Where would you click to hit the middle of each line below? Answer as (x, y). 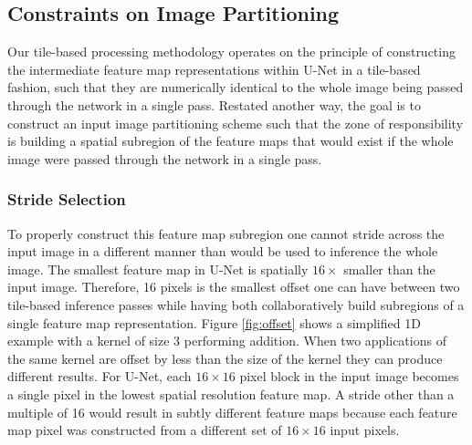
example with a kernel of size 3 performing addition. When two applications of (227, 341)
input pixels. (365, 430)
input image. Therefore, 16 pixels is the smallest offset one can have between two (234, 287)
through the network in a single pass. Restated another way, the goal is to (214, 104)
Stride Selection (67, 199)
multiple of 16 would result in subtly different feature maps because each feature (232, 412)
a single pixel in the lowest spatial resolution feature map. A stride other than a (231, 393)
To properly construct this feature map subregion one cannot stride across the (226, 233)
